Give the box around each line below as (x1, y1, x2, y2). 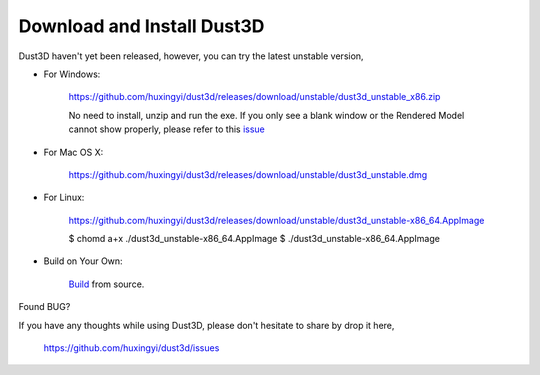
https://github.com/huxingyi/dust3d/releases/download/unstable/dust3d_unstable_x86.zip (68, 91, 441, 103)
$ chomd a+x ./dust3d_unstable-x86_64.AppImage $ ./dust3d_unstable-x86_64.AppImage (68, 233, 440, 245)
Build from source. (68, 278, 145, 290)
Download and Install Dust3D (18, 15, 265, 37)
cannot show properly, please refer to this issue (68, 123, 265, 135)
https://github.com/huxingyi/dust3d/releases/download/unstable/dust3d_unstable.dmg (68, 168, 428, 180)
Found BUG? (18, 301, 71, 313)
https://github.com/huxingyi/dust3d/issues (43, 342, 220, 354)
